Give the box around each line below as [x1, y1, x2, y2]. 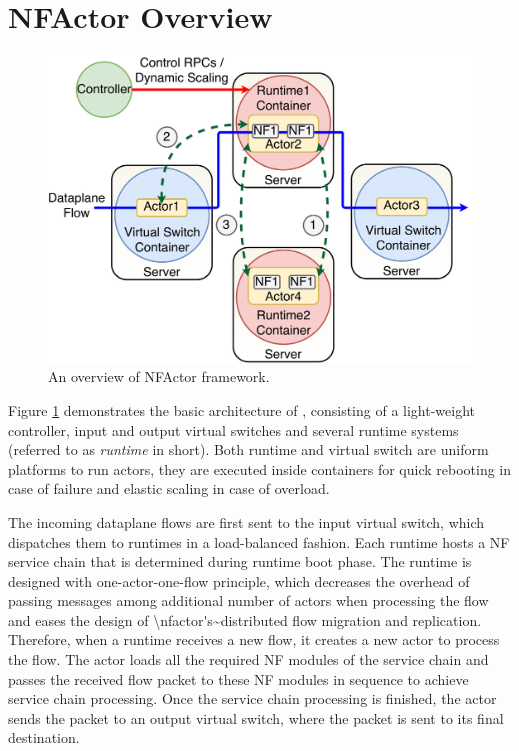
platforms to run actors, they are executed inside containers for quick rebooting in [8, 458, 512, 479]
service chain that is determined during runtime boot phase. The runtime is [8, 551, 472, 572]
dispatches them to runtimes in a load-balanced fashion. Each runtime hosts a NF [8, 531, 510, 552]
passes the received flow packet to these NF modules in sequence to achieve [8, 668, 469, 689]
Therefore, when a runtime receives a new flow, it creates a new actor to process [8, 629, 500, 650]
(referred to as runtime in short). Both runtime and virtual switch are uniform [8, 439, 489, 460]
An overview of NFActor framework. [48, 366, 270, 387]
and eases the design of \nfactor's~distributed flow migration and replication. [8, 609, 482, 630]
